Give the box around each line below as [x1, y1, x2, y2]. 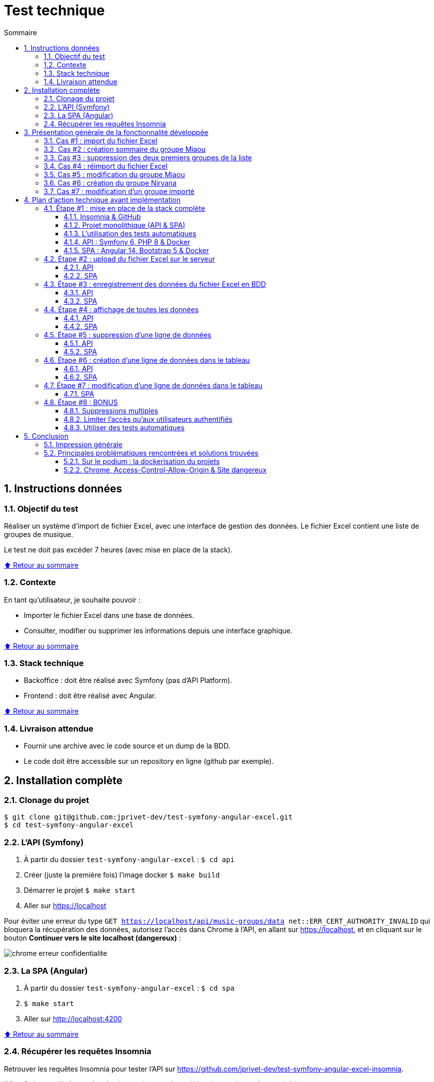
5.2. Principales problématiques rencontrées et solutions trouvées [44, 448, 258, 457]
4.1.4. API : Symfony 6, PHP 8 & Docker [63, 237, 190, 246]
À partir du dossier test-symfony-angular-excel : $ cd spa [24, 983, 235, 992]
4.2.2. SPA [63, 271, 98, 280]
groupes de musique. [4, 530, 73, 539]
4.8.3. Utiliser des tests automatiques [63, 423, 185, 432]
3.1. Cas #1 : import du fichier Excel [44, 136, 158, 145]
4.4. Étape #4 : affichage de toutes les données [44, 305, 199, 314]
